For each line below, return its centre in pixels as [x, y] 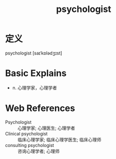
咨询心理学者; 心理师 [39, 151]
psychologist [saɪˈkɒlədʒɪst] [34, 53]
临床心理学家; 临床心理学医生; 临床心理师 [59, 139]
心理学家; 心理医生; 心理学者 [47, 128]
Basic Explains [36, 73]
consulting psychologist [30, 145]
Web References [40, 108]
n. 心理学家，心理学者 [35, 87]
